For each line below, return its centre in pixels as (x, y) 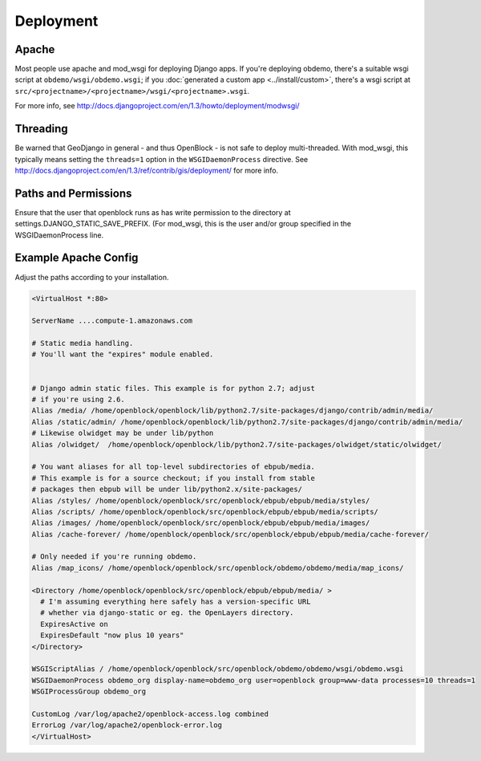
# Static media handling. (83, 344)
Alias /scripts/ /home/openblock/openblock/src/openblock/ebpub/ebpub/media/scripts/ (205, 511)
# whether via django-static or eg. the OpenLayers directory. (167, 613)
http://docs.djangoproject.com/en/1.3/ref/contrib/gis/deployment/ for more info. (147, 170)
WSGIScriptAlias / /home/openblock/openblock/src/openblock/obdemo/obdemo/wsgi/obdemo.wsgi (218, 669)
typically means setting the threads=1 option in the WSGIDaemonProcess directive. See (162, 159)
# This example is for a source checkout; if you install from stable (174, 478)
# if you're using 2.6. (79, 400)
